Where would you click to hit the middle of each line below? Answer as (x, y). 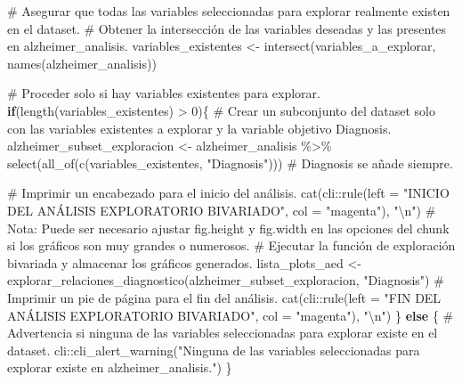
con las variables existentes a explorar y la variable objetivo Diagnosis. (199, 128)
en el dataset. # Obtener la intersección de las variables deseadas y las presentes (227, 28)
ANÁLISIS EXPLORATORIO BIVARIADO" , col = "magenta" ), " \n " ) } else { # (231, 315)
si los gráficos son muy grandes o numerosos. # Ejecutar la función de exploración (231, 245)
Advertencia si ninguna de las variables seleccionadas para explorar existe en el (223, 333)
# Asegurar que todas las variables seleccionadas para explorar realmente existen (229, 11)
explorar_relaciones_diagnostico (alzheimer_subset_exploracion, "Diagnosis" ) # (226, 280)
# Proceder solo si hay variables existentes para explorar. (164, 93)
